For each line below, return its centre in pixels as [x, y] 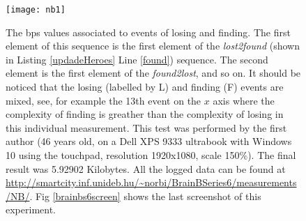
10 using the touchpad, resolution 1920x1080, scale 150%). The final [151, 155]
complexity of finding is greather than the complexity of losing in [145, 114]
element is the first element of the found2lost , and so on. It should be [153, 73]
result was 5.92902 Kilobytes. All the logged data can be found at [146, 168]
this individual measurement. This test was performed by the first [146, 127]
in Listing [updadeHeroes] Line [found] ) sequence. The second [137, 59]
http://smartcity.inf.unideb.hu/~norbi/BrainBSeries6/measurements [151, 182]
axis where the [244, 100]
